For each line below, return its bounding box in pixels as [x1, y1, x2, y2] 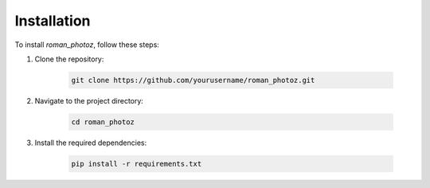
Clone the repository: [34, 54, 104, 64]
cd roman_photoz [71, 117, 135, 127]
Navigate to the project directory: [34, 96, 143, 105]
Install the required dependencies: [34, 138, 147, 147]
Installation [14, 12, 91, 29]
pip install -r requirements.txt [71, 159, 202, 168]
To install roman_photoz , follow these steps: [14, 40, 159, 49]
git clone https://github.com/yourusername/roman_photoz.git [71, 76, 315, 84]
